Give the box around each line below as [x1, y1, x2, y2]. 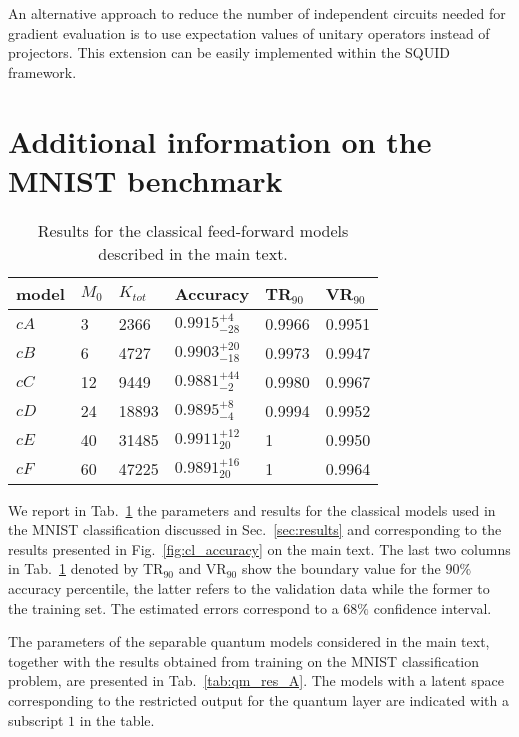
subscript [8, 709, 64, 730]
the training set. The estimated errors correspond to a [8, 597, 339, 618]
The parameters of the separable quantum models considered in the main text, [8, 631, 490, 652]
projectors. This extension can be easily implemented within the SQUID [8, 42, 450, 63]
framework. [8, 61, 77, 82]
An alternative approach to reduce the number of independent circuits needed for [8, 3, 506, 23]
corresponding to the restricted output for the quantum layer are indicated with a [8, 690, 509, 711]
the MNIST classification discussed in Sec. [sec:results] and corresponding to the [8, 519, 502, 540]
